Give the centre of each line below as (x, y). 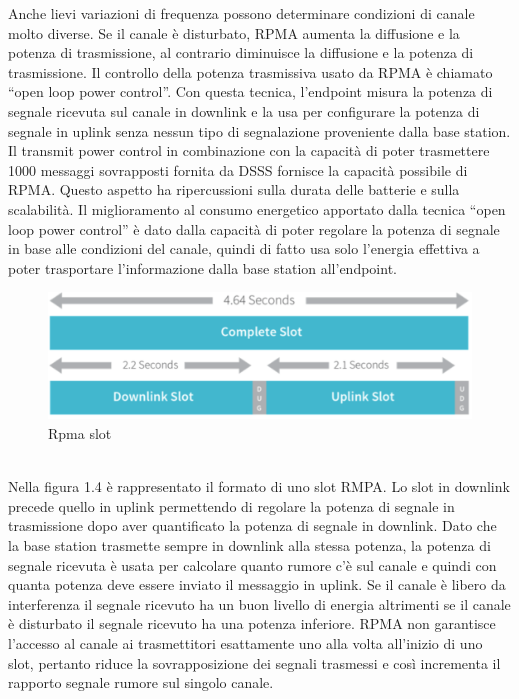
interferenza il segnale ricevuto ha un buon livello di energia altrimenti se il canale (259, 603)
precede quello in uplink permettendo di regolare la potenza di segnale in (231, 505)
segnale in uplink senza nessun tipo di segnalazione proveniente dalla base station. (259, 130)
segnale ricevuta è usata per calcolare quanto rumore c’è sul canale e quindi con (252, 564)
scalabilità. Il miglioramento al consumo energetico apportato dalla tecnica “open (257, 208)
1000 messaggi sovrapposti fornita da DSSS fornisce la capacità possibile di (238, 169)
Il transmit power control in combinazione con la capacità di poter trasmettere (249, 150)
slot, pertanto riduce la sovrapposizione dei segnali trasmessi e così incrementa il (254, 662)
